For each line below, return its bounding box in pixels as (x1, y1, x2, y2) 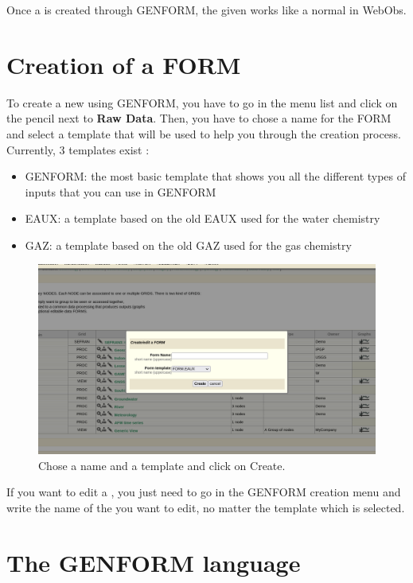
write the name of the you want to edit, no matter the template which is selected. (6, 499, 405, 515)
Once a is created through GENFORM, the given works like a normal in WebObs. (6, 2, 407, 17)
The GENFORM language (6, 546, 301, 578)
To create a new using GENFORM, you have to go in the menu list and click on (6, 94, 398, 111)
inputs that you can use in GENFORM (25, 183, 216, 200)
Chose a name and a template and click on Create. (38, 457, 286, 473)
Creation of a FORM (6, 48, 241, 80)
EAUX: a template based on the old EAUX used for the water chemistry (25, 210, 380, 227)
